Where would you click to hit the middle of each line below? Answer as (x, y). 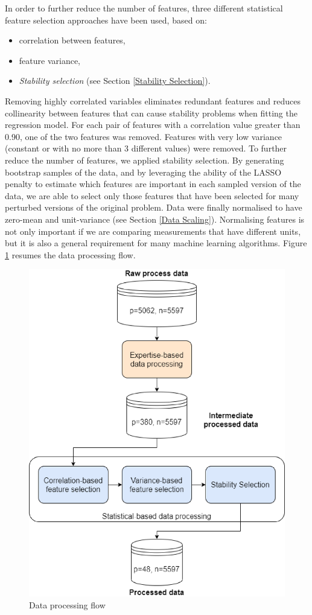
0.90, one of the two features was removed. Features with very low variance (144, 136)
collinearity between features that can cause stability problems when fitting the (151, 113)
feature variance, (49, 60)
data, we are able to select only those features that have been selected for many (152, 195)
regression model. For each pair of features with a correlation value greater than (153, 125)
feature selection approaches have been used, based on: (106, 20)
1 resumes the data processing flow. (70, 254)
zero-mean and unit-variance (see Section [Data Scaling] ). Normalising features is (155, 219)
